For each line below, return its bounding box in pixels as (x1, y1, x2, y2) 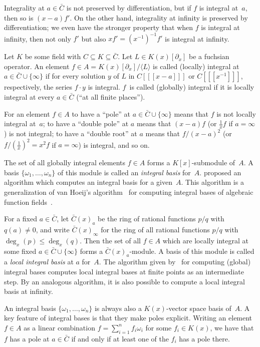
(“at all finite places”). (76, 92, 145, 102)
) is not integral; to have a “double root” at (4, 128, 137, 139)
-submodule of (191, 157, 235, 168)
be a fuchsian (189, 51, 229, 62)
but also (81, 33, 106, 44)
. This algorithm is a (181, 177, 244, 187)
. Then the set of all (80, 235, 141, 245)
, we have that (210, 322, 254, 332)
